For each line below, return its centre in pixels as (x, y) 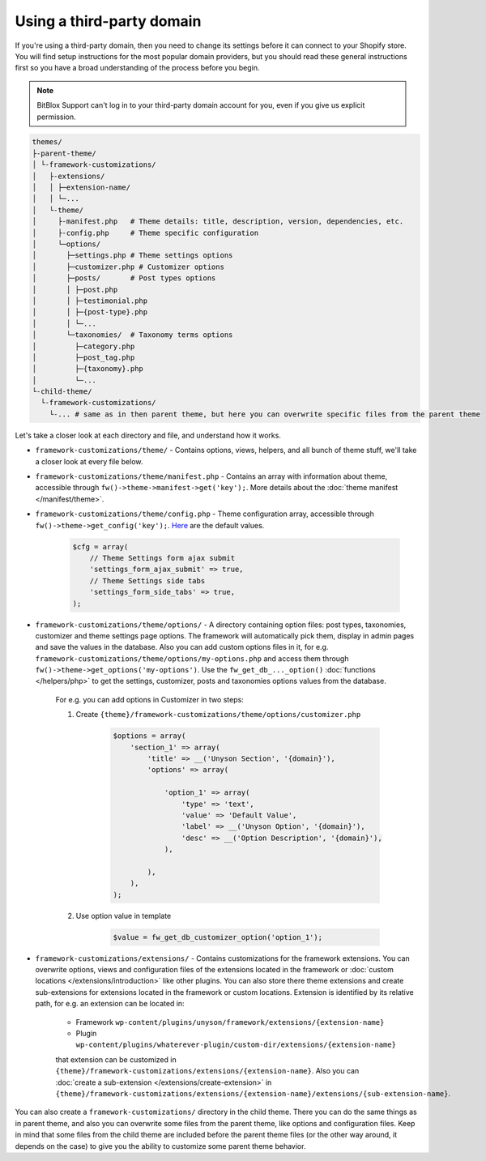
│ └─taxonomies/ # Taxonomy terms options (132, 335)
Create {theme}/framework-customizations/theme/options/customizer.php (218, 715)
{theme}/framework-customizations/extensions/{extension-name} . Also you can (207, 1071)
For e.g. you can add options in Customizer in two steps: (150, 699)
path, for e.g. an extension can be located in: (110, 1004)
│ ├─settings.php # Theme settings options (132, 256)
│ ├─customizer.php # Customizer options (128, 267)
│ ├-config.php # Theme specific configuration (145, 233)
